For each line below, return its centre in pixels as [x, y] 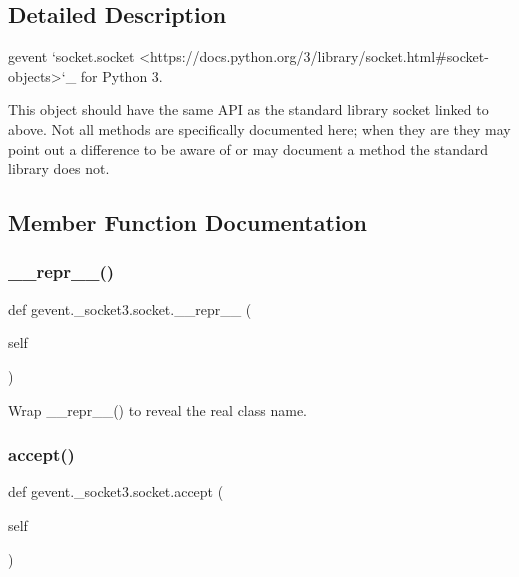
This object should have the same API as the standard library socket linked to [248, 109]
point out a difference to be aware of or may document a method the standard [248, 148]
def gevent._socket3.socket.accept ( [116, 491]
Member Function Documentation [188, 222]
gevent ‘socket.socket [71, 56]
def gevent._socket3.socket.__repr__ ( [130, 308]
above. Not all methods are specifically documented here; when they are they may [259, 128]
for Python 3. [121, 75]
